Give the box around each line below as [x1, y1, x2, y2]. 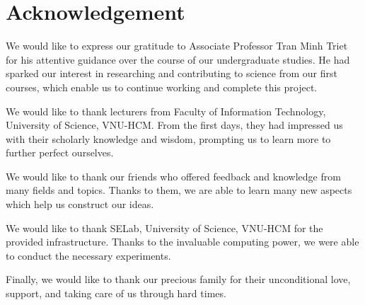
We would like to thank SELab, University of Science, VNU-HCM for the [6, 220, 323, 235]
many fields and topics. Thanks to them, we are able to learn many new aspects [6, 183, 352, 197]
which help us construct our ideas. [6, 197, 154, 212]
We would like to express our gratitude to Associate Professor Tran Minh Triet [6, 38, 348, 53]
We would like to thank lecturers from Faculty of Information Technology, [6, 103, 326, 118]
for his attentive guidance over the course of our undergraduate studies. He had [6, 52, 350, 67]
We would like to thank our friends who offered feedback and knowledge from [6, 168, 341, 183]
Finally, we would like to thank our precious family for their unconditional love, [6, 272, 351, 287]
